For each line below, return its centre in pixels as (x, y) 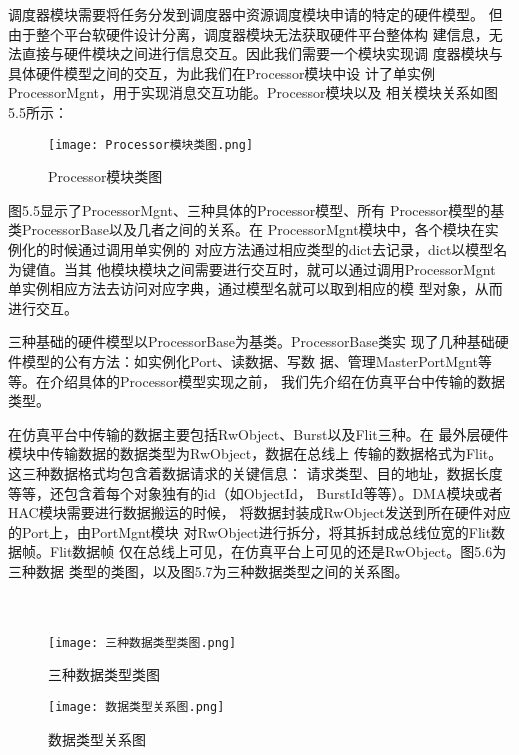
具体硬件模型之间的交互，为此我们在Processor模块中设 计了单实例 (222, 72)
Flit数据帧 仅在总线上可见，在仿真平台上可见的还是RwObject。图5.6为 (278, 551)
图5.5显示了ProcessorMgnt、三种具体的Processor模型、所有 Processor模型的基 (256, 209)
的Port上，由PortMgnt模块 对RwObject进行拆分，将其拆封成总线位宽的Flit (250, 531)
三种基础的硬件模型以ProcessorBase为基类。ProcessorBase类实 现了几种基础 (251, 341)
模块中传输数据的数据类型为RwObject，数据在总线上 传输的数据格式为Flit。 (255, 453)
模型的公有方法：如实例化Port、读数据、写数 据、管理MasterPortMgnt (249, 360)
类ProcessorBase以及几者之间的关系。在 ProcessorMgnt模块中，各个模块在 (246, 229)
